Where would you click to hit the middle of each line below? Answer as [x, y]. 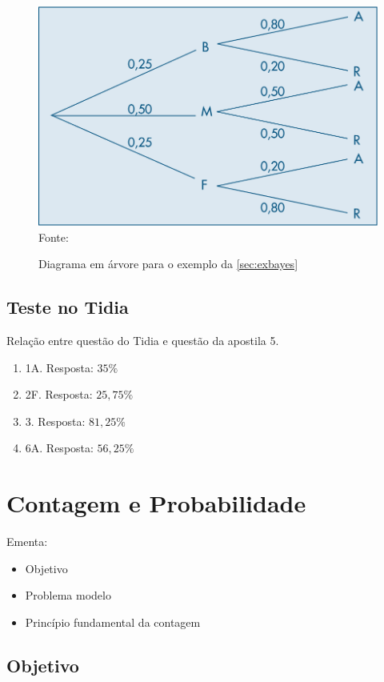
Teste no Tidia [68, 307]
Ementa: [27, 542]
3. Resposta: [55, 421]
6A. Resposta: [59, 448]
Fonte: [54, 237]
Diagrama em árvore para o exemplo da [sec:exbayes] [168, 264]
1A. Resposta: [59, 367]
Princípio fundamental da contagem [113, 622]
